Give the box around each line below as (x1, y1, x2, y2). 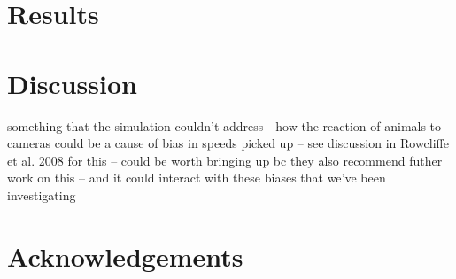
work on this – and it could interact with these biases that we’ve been (7, 168, 386, 187)
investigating (7, 185, 76, 204)
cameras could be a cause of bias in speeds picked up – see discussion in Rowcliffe (7, 134, 449, 152)
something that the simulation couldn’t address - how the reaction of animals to (7, 116, 442, 135)
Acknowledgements (7, 237, 243, 274)
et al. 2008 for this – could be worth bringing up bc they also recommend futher (7, 151, 443, 169)
